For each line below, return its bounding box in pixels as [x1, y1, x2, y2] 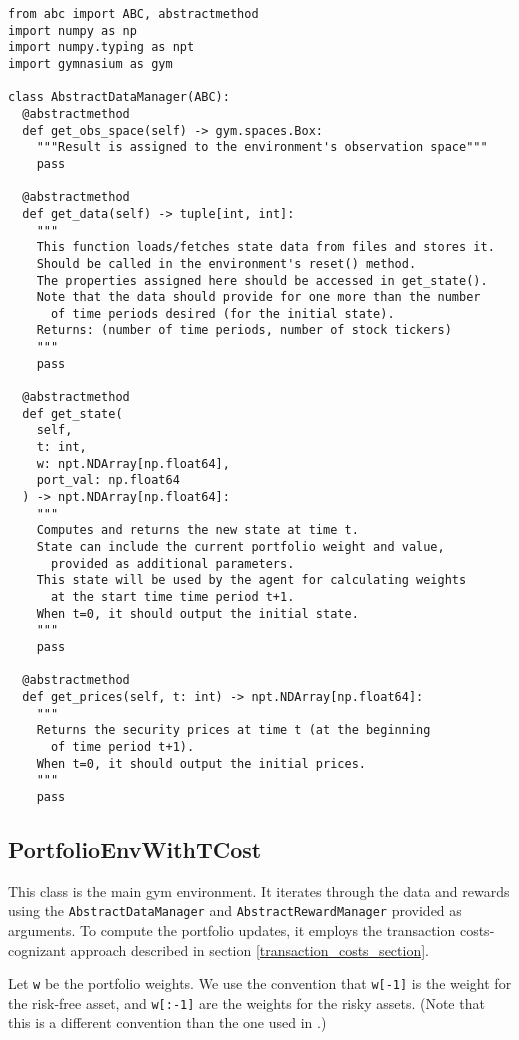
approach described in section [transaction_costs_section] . [70, 939, 429, 960]
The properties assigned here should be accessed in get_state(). [36, 273, 488, 288]
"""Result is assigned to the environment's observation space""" [36, 140, 488, 155]
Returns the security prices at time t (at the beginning [36, 723, 431, 738]
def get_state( [22, 406, 123, 421]
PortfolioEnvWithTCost [8, 833, 262, 864]
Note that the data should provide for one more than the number [36, 290, 481, 305]
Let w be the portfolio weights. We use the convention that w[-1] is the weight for [8, 973, 512, 994]
